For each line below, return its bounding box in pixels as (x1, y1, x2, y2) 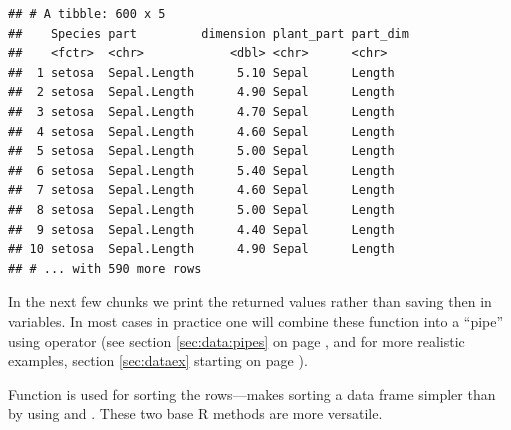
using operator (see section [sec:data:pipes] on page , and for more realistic (8, 330, 465, 351)
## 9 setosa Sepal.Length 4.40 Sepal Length (8, 222, 395, 237)
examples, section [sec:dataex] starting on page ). (8, 350, 308, 371)
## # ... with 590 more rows (8, 261, 202, 276)
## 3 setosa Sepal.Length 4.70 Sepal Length (8, 104, 395, 119)
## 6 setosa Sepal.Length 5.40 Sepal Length (8, 163, 395, 178)
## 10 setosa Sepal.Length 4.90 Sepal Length (8, 242, 395, 257)
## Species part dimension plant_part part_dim (8, 26, 409, 41)
